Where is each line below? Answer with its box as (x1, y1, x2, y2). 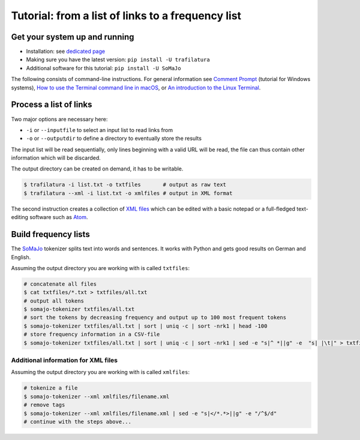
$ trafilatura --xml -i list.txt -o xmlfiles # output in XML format (23, 190, 233, 196)
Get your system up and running (11, 32, 134, 42)
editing (11, 214, 28, 221)
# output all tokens (23, 297, 84, 304)
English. (11, 253, 31, 261)
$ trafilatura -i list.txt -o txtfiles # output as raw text (23, 181, 227, 188)
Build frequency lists (11, 229, 90, 240)
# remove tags (23, 402, 65, 408)
